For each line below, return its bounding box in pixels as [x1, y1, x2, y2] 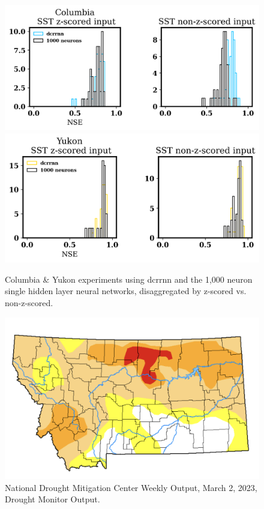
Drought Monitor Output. [5, 493, 100, 505]
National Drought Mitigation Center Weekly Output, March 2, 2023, [5, 481, 257, 493]
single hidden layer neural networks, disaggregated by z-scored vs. [5, 285, 247, 297]
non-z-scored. [5, 296, 53, 309]
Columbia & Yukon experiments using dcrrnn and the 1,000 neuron [5, 273, 253, 285]
